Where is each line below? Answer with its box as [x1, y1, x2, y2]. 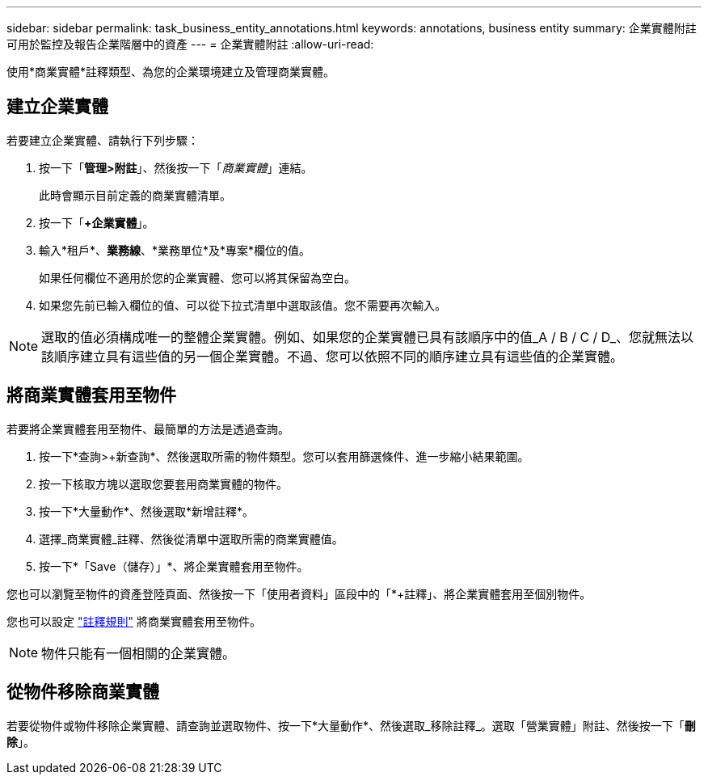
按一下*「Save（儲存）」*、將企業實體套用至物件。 [39, 559, 309, 573]
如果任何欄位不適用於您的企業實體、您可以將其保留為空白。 [39, 270, 356, 285]
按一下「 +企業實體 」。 [39, 215, 154, 230]
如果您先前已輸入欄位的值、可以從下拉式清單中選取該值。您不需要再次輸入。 [39, 298, 446, 312]
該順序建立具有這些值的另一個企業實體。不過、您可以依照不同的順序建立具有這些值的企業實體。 [41, 348, 624, 365]
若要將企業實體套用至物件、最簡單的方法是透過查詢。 [6, 421, 289, 436]
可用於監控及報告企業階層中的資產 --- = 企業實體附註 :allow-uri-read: [6, 37, 374, 51]
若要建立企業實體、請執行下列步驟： [6, 133, 199, 147]
